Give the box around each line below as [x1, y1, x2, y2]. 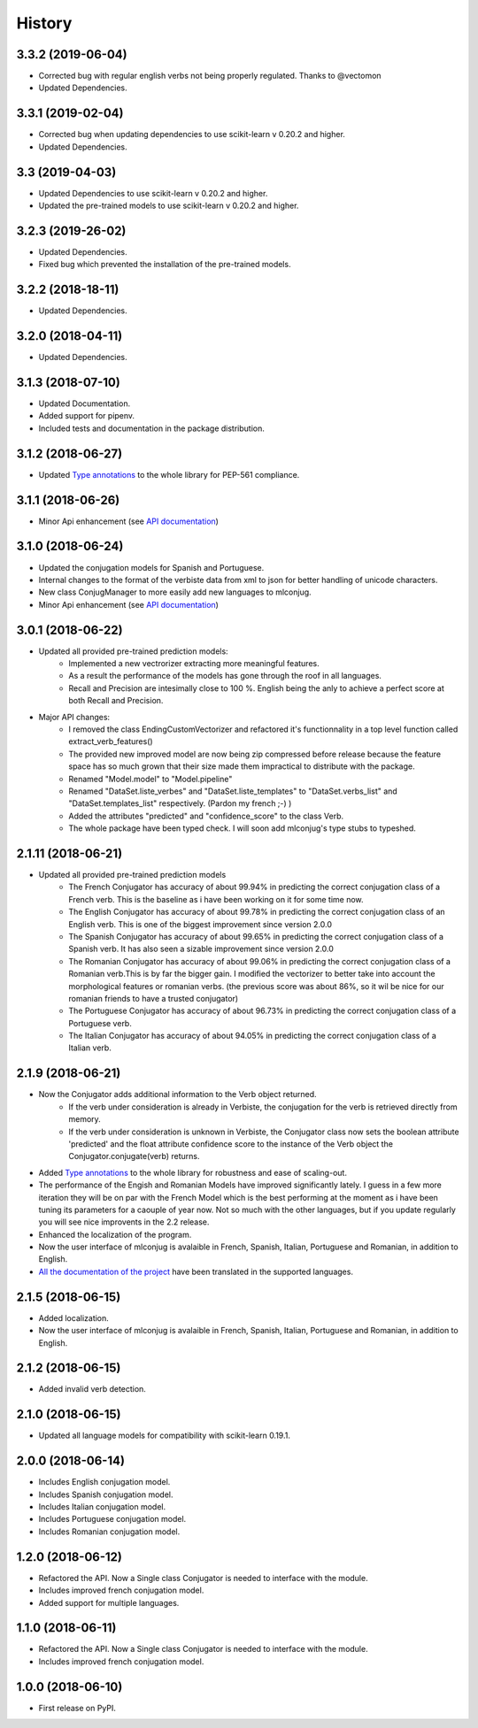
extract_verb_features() [68, 736, 154, 747]
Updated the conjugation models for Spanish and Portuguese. [38, 562, 265, 572]
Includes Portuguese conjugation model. [38, 1514, 187, 1524]
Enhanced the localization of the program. [38, 1229, 192, 1240]
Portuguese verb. [68, 1018, 132, 1028]
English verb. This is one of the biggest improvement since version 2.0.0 [68, 918, 332, 929]
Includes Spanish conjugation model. [38, 1489, 173, 1500]
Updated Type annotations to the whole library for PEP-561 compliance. [38, 469, 300, 480]
